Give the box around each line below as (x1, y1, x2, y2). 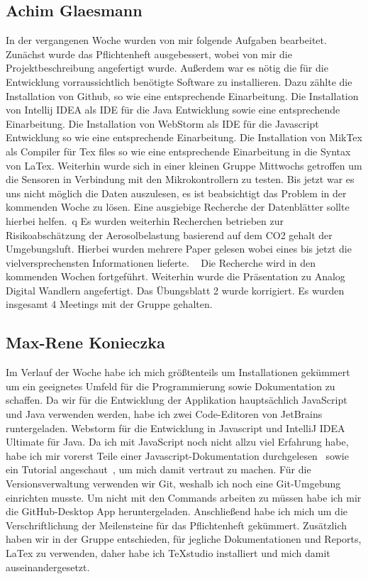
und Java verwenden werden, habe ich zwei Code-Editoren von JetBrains (6, 407, 323, 421)
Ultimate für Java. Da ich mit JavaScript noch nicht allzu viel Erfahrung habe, (6, 434, 349, 449)
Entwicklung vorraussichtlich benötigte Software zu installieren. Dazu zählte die (6, 74, 352, 89)
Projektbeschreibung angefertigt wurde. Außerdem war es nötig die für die (6, 60, 328, 75)
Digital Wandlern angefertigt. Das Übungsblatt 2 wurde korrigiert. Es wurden (6, 282, 345, 297)
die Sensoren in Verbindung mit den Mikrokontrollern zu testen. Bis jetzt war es (6, 172, 355, 187)
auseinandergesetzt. (6, 559, 90, 574)
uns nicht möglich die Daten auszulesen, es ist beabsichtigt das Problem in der (6, 185, 347, 200)
